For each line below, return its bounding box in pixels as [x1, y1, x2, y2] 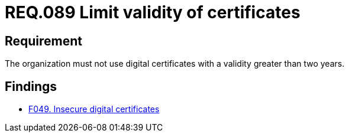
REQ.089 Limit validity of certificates [5, 2, 300, 22]
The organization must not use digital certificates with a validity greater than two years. [5, 58, 345, 69]
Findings [5, 79, 57, 94]
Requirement [5, 33, 83, 48]
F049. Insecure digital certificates [28, 104, 160, 115]
